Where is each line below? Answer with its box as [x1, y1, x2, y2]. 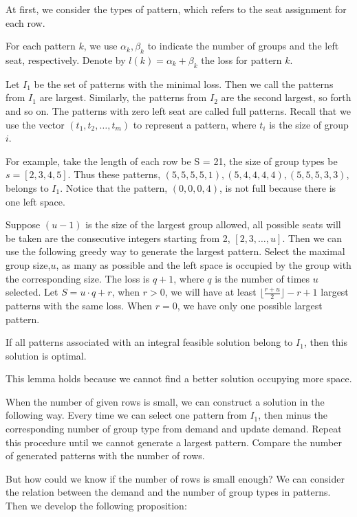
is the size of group [269, 117, 349, 131]
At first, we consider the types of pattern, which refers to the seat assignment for [6, 2, 347, 16]
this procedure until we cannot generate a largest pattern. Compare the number [6, 434, 342, 449]
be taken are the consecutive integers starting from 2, [6, 230, 230, 245]
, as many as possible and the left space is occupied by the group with [56, 257, 351, 272]
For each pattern [6, 38, 76, 53]
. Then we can [282, 230, 343, 245]
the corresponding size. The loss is [6, 271, 150, 285]
